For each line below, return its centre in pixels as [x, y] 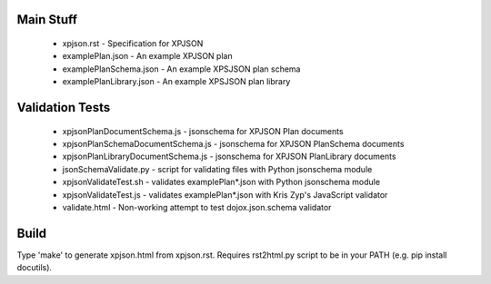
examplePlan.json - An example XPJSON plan [147, 56]
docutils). [35, 268]
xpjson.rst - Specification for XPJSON [133, 44]
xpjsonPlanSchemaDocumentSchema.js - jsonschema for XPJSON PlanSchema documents [233, 143]
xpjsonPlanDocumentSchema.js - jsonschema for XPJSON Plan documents [203, 131]
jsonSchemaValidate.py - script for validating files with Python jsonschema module [217, 169]
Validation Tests [64, 108]
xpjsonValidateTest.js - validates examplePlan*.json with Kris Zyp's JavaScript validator [225, 194]
